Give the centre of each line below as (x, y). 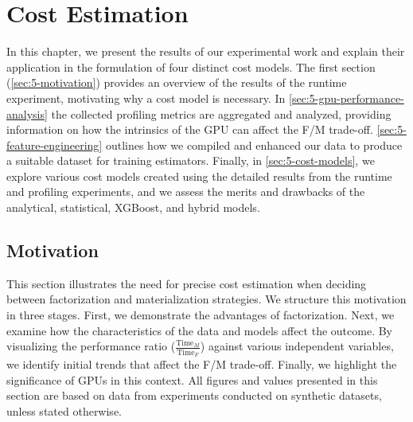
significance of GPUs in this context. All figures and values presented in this (192, 379)
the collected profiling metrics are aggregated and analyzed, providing (221, 113)
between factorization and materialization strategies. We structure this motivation (206, 299)
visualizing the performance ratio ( (91, 346)
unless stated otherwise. (64, 410)
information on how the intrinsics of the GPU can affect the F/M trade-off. (190, 129)
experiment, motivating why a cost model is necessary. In (146, 98)
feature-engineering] (55, 145)
